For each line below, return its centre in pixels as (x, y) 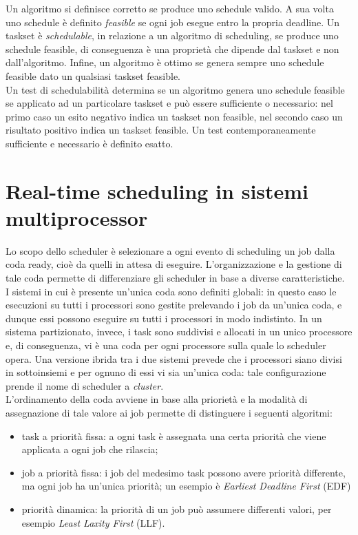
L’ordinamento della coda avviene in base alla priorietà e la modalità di (157, 399)
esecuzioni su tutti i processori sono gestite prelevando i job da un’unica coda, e (174, 305)
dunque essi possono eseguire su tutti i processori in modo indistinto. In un (164, 318)
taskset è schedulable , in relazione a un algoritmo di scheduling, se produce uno (172, 35)
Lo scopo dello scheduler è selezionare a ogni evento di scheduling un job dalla (170, 250)
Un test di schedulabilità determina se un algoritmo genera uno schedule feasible (175, 89)
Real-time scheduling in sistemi (157, 190)
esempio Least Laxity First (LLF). (93, 522)
